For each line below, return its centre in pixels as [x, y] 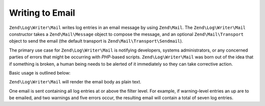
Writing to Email [42, 13]
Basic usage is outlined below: [40, 73]
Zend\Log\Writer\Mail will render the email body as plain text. [75, 82]
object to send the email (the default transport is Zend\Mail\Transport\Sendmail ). [96, 41]
